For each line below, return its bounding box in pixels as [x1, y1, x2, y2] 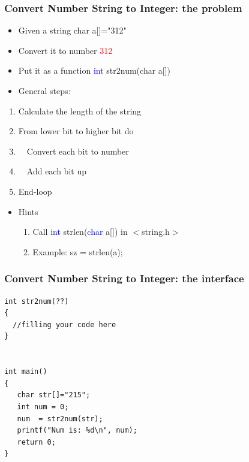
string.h [142, 225, 170, 238]
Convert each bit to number [26, 144, 129, 157]
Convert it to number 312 [18, 44, 113, 56]
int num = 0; [17, 402, 69, 411]
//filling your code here [13, 320, 116, 329]
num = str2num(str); [17, 414, 103, 423]
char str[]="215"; [17, 391, 91, 400]
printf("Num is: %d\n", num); [17, 426, 137, 435]
